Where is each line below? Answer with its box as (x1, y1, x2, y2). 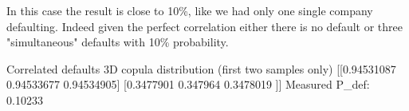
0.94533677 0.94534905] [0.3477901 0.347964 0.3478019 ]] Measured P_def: (6, 76, 370, 93)
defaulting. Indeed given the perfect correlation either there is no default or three (6, 18, 403, 34)
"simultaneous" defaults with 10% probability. (6, 34, 229, 50)
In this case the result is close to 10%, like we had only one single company (6, 2, 373, 18)
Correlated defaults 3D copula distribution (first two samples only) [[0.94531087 (6, 60, 396, 77)
